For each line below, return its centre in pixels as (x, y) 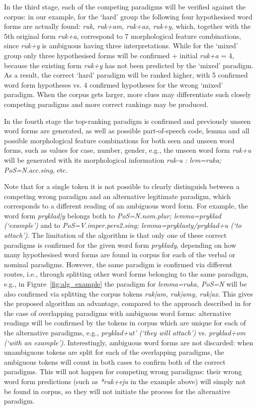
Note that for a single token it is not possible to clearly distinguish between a (122, 186)
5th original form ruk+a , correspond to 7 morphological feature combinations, (123, 36)
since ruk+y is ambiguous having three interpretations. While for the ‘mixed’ (121, 46)
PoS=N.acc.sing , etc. (36, 169)
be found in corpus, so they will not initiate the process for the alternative (117, 391)
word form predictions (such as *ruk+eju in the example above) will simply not (125, 381)
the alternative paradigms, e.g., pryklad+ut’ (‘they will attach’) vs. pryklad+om (125, 332)
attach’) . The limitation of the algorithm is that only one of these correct (115, 235)
